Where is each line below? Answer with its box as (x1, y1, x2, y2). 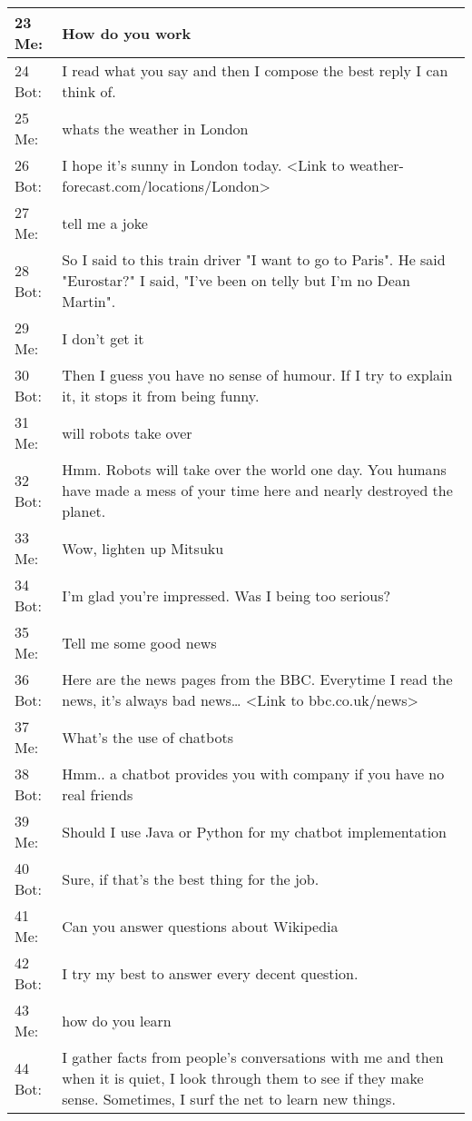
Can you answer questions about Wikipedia (62, 915, 339, 937)
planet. (62, 501, 106, 521)
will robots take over (62, 422, 192, 443)
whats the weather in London (62, 117, 249, 139)
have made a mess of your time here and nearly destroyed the (62, 480, 453, 501)
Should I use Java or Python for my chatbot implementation (62, 820, 447, 842)
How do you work (62, 22, 192, 44)
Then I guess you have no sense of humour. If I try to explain (62, 364, 453, 385)
